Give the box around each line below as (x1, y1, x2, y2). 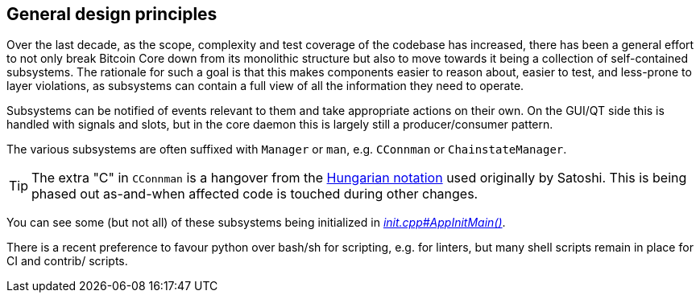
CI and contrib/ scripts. (6, 254, 128, 268)
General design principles (6, 4, 217, 24)
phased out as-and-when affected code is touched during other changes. (31, 186, 478, 203)
